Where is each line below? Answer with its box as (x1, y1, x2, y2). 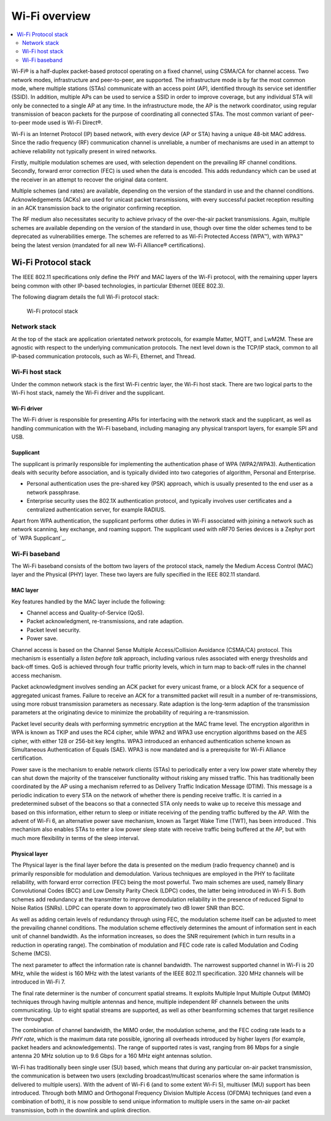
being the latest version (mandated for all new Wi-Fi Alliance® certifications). (11, 241, 205, 248)
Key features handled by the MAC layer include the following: (11, 598, 165, 605)
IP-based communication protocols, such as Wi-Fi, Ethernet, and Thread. (11, 353, 196, 360)
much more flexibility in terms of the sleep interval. (11, 834, 140, 841)
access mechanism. (11, 671, 62, 679)
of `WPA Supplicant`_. (11, 534, 67, 541)
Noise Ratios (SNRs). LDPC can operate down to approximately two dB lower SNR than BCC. (11, 905, 245, 912)
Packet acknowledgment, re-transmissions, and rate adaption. (26, 618, 184, 625)
